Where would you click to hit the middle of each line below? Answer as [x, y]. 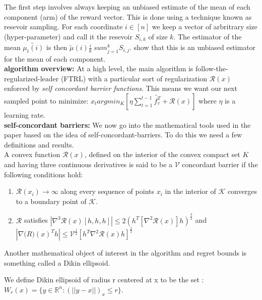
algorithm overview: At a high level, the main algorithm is [99, 68]
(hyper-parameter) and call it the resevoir [68, 36]
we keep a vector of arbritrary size [205, 27]
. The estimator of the [208, 36]
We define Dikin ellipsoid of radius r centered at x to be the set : [104, 280]
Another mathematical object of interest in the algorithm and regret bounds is [125, 253]
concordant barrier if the [220, 164]
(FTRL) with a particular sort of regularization [134, 78]
